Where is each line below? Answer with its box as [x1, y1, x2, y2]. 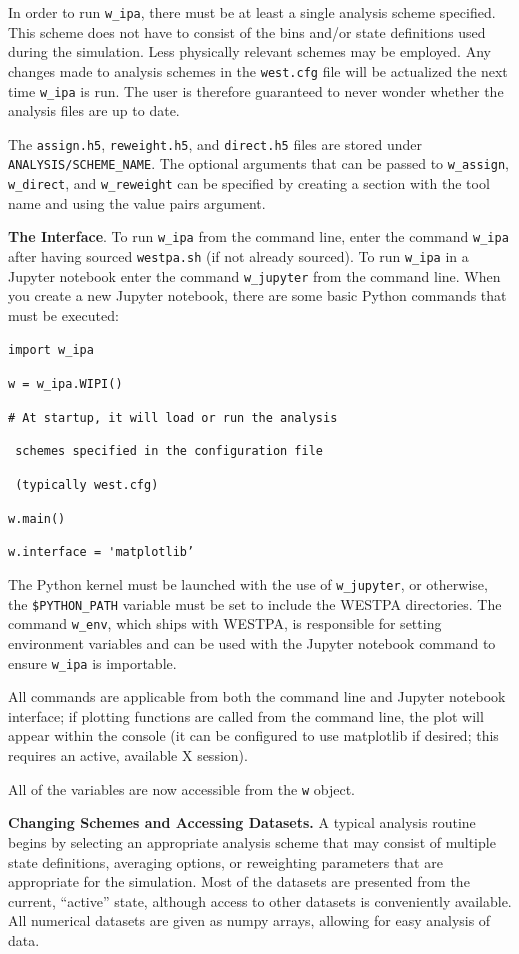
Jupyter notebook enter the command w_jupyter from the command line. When [8, 265, 501, 286]
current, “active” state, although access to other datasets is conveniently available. [8, 890, 512, 911]
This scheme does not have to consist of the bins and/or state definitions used [8, 21, 486, 42]
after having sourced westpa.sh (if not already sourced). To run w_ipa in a [8, 245, 469, 266]
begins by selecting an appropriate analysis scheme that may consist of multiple [8, 831, 496, 852]
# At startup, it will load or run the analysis [8, 410, 338, 425]
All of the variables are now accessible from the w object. [8, 778, 355, 799]
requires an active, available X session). [8, 745, 248, 766]
